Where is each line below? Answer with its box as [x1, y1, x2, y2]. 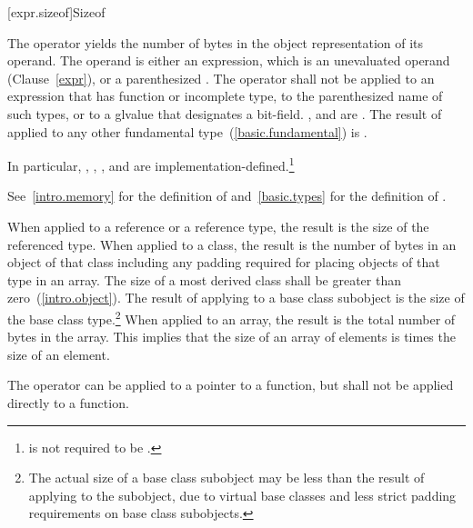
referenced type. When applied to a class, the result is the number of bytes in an [7, 234, 457, 254]
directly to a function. [7, 394, 129, 412]
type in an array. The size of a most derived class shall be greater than [7, 270, 401, 289]
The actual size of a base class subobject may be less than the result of [28, 468, 425, 487]
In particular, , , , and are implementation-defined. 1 [7, 154, 295, 174]
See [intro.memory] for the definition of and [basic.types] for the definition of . [7, 186, 447, 205]
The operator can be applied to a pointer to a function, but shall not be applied [7, 375, 454, 394]
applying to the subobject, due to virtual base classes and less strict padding [28, 485, 457, 504]
